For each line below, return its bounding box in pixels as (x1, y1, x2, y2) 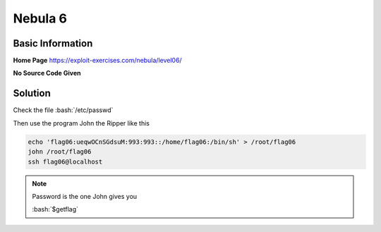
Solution (13, 87, 51, 99)
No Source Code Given (13, 69, 81, 78)
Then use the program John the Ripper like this (13, 118, 150, 127)
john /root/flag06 (28, 148, 92, 156)
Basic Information (13, 37, 93, 49)
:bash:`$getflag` (32, 205, 79, 214)
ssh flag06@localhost (28, 157, 103, 166)
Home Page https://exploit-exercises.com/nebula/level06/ (13, 56, 183, 65)
